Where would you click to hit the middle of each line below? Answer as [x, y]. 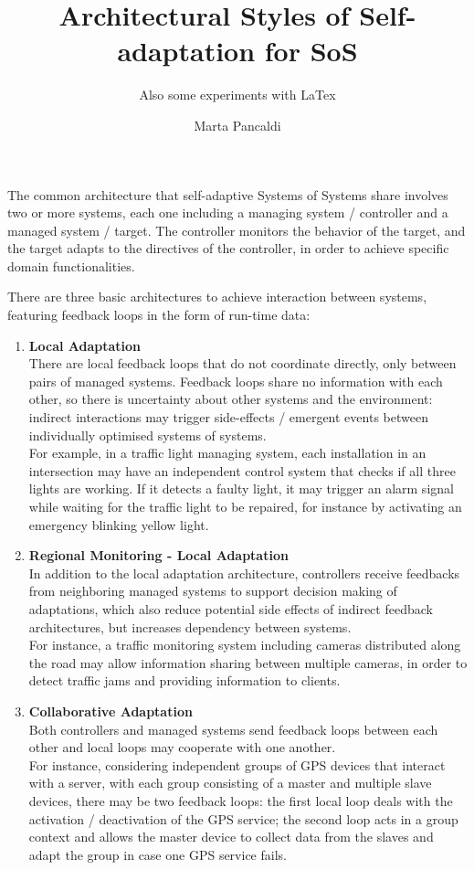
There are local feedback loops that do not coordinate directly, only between [242, 363]
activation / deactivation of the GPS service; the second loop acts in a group [243, 818]
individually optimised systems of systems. [147, 435]
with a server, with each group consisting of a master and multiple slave [230, 783]
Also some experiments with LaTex [237, 95]
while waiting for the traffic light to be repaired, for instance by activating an [245, 506]
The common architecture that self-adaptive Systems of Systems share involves [228, 194]
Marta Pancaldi [237, 125]
